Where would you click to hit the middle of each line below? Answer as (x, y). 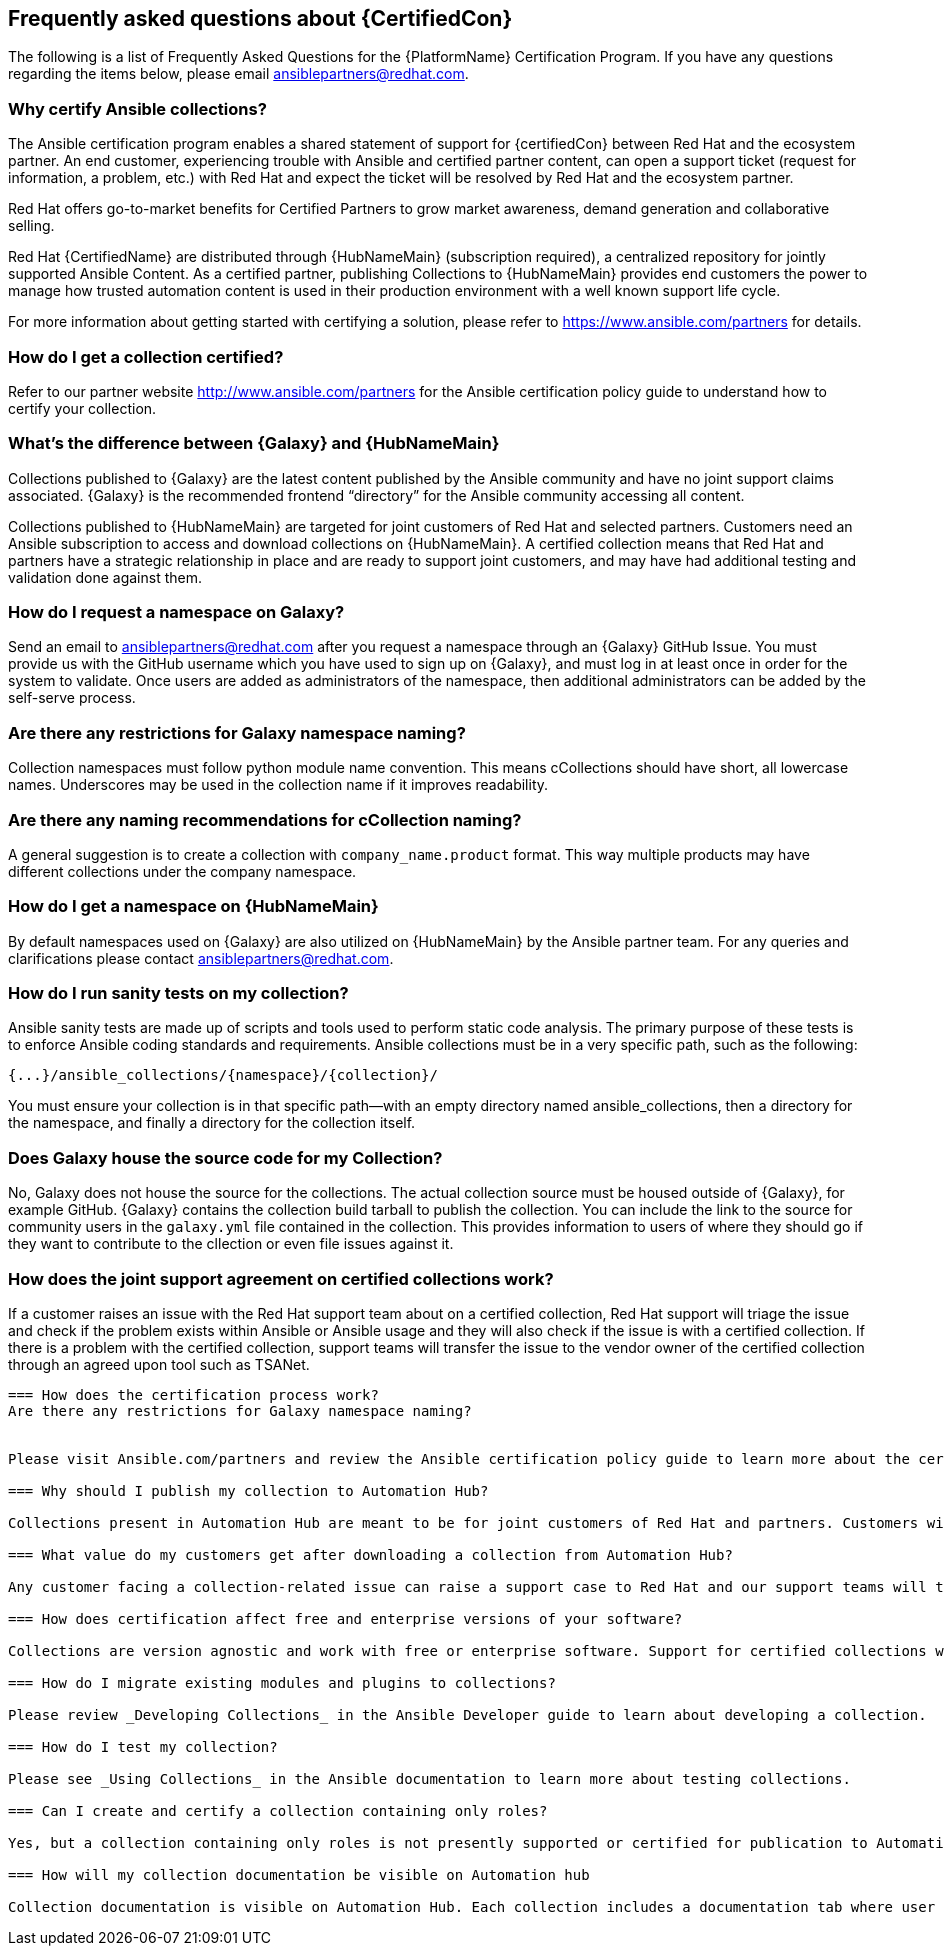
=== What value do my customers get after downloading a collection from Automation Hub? (370, 1554)
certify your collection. (82, 408)
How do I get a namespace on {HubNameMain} (193, 906)
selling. (31, 226)
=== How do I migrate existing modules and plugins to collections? (282, 1682)
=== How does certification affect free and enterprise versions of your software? (345, 1618)
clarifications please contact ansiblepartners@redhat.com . (201, 958)
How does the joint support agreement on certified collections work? (281, 1278)
